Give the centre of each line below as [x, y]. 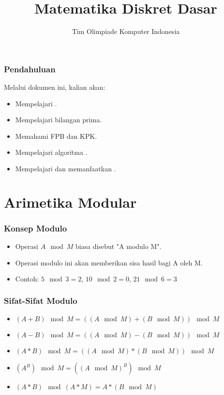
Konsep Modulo [36, 228]
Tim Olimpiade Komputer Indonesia [126, 31]
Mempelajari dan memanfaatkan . [66, 168]
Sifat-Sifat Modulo [41, 300]
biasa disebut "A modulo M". [118, 246]
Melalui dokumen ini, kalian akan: [55, 87]
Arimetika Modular [70, 202]
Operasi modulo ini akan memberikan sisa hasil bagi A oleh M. [109, 262]
